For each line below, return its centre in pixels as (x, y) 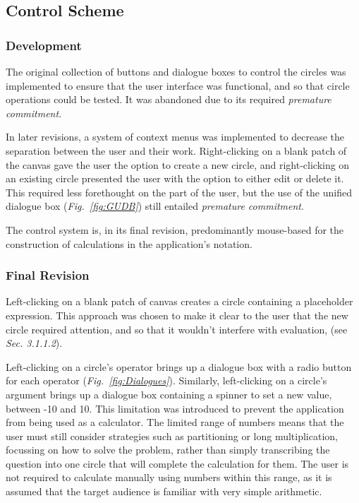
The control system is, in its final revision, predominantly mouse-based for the (175, 229)
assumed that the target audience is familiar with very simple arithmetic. (164, 491)
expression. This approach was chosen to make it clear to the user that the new (177, 315)
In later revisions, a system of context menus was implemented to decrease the (175, 137)
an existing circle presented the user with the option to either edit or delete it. (175, 178)
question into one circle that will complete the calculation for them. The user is (177, 463)
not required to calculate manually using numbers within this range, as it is (169, 477)
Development (44, 45)
